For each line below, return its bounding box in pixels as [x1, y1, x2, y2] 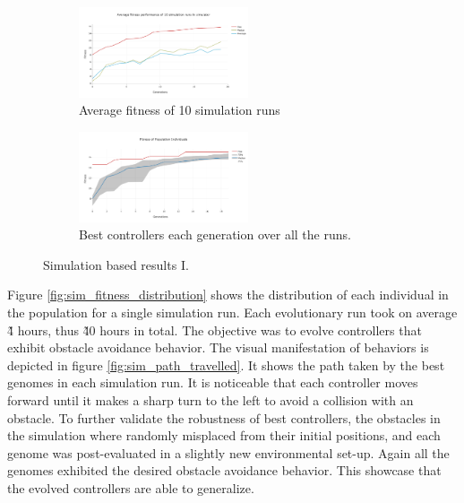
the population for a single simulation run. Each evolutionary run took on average [7, 303, 458, 321]
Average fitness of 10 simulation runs [79, 100, 280, 119]
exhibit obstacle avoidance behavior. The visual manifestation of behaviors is [7, 338, 429, 357]
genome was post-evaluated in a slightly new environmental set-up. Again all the [7, 443, 450, 462]
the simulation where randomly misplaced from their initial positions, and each [7, 426, 441, 445]
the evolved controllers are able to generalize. [7, 478, 254, 497]
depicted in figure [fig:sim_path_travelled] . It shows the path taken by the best [7, 355, 445, 374]
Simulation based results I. [43, 255, 189, 273]
